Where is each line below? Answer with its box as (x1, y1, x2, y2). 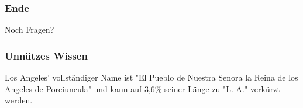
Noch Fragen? (5, 23, 54, 36)
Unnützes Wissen (5, 48, 88, 62)
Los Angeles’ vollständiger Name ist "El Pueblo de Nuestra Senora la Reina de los (5, 71, 298, 83)
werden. (5, 94, 33, 106)
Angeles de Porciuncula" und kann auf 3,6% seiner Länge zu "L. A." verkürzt (5, 82, 280, 95)
